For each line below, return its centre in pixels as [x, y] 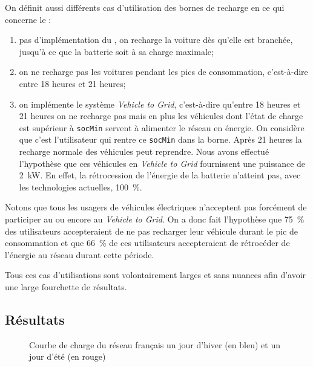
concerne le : [28, 19]
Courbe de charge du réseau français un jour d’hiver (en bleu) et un [155, 344]
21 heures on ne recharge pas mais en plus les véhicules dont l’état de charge [161, 116]
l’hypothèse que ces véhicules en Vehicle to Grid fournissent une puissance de [162, 163]
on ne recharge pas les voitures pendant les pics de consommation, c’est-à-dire [163, 72]
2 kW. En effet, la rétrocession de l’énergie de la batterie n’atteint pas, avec [160, 175]
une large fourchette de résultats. [66, 287]
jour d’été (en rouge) [68, 356]
